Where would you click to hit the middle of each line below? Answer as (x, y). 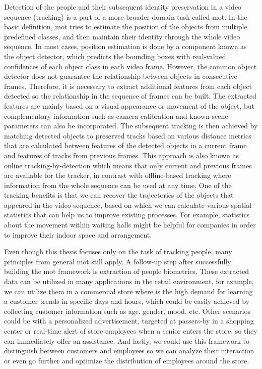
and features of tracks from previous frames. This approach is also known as (121, 155)
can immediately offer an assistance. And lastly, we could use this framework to (127, 340)
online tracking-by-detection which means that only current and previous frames (128, 165)
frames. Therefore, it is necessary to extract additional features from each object (128, 86)
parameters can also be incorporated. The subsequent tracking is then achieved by (131, 126)
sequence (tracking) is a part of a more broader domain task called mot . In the (126, 16)
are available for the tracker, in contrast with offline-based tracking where (118, 175)
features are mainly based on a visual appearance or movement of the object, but (129, 105)
